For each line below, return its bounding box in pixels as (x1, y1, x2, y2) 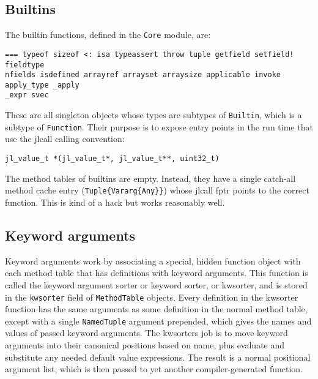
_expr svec (5, 91, 49, 100)
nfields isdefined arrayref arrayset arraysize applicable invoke (5, 70, 281, 80)
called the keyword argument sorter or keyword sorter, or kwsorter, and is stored (5, 278, 308, 291)
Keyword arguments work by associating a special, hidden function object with (5, 254, 301, 267)
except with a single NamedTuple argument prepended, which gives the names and (5, 314, 312, 327)
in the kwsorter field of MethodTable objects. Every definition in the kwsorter (5, 290, 298, 303)
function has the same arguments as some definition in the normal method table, (5, 302, 308, 315)
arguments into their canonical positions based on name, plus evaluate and (5, 339, 285, 351)
